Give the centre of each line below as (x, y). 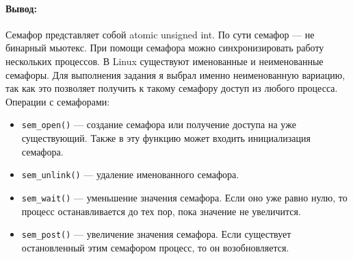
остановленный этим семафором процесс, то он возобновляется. (155, 247)
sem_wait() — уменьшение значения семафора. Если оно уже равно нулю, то (184, 197)
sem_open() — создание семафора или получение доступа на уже (159, 124)
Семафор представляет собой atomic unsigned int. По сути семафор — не (160, 34)
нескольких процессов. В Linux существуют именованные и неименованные (165, 61)
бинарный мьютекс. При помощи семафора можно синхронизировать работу (165, 48)
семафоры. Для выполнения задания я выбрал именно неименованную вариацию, (175, 74)
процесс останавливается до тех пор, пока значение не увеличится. (161, 211)
